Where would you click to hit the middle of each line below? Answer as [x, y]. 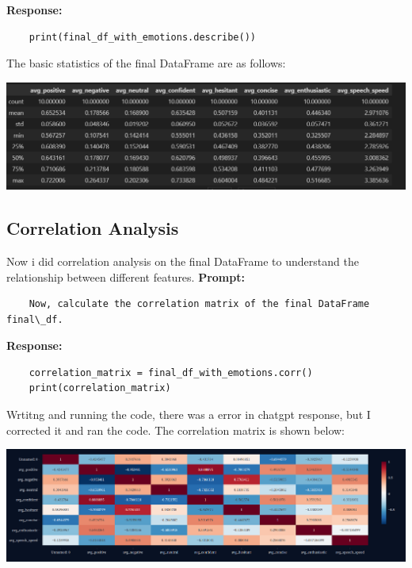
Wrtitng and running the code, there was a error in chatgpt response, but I [189, 414]
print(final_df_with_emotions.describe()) [142, 37]
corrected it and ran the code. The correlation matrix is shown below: [175, 430]
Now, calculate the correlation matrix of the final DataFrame [199, 304]
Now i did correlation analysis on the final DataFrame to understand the [183, 261]
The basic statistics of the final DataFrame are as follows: [146, 63]
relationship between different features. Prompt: [126, 276]
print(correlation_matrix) [100, 388]
